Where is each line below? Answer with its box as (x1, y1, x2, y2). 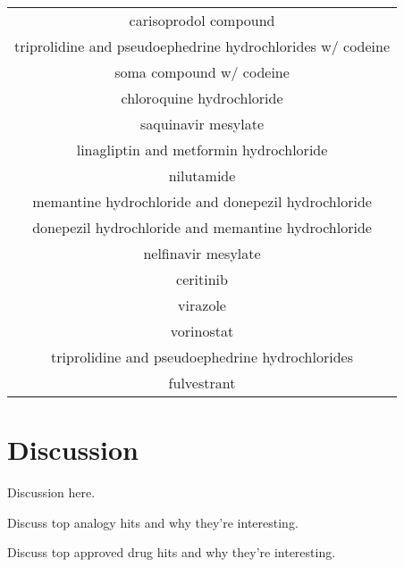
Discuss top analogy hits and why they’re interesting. (7, 513, 299, 531)
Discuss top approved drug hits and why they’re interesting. (7, 543, 336, 562)
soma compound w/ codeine (114, 62, 290, 82)
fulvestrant (168, 372, 236, 393)
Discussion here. (7, 483, 96, 502)
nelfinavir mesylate (143, 243, 261, 263)
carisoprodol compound (129, 10, 275, 30)
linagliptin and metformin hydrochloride (76, 139, 328, 160)
